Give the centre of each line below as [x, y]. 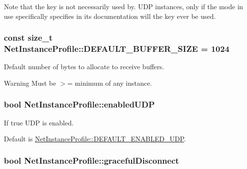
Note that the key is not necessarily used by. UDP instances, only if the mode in [123, 6]
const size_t [28, 38]
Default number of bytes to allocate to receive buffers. [84, 67]
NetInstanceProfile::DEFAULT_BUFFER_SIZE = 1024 [117, 49]
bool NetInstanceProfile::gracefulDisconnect [91, 160]
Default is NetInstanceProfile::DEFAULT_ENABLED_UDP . [95, 139]
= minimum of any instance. [110, 83]
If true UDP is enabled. [39, 122]
